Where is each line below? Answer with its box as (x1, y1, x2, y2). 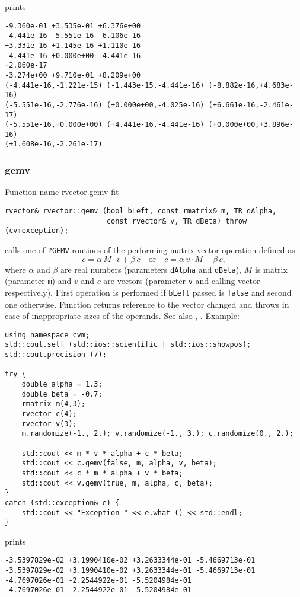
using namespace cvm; (5, 330, 90, 339)
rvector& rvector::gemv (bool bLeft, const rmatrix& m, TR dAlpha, (5, 206, 277, 215)
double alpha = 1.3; (21, 380, 103, 388)
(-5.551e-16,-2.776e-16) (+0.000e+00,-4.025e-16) (5, 100, 205, 109)
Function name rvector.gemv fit (5, 186, 119, 198)
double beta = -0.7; (21, 390, 103, 398)
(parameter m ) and (5, 274, 72, 287)
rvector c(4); (21, 409, 77, 418)
